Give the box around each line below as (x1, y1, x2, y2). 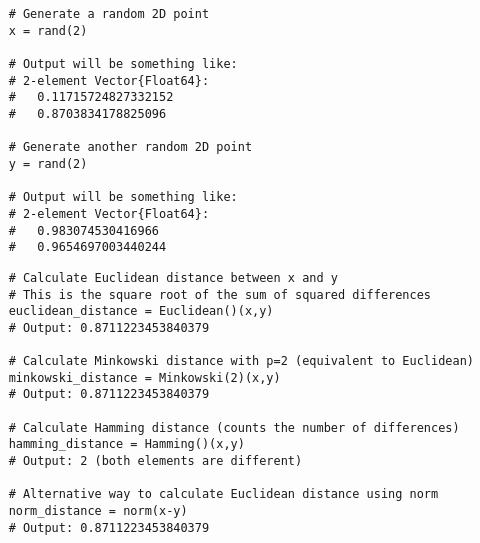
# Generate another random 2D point (8, 140, 253, 155)
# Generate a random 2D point (8, 7, 210, 21)
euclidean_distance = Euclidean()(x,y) (8, 304, 274, 319)
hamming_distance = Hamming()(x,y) (8, 437, 245, 452)
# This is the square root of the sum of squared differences (8, 287, 432, 302)
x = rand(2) (8, 23, 88, 38)
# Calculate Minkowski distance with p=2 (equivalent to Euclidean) (8, 354, 474, 369)
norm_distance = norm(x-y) (8, 504, 188, 519)
